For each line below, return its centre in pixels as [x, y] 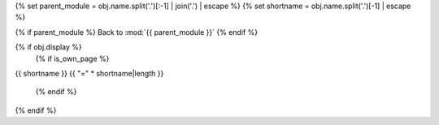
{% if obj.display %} [49, 47]
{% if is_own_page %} [72, 58]
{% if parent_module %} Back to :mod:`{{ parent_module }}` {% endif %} [137, 32]
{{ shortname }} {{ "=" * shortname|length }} [89, 73]
